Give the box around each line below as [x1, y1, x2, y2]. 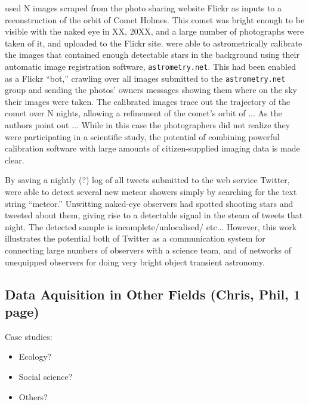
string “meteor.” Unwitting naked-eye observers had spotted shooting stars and [5, 197, 293, 209]
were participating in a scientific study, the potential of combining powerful [5, 130, 280, 143]
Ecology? [18, 350, 52, 363]
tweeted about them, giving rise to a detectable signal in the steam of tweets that [5, 209, 303, 221]
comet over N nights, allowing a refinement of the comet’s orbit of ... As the [5, 107, 282, 119]
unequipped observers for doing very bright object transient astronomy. [5, 255, 265, 268]
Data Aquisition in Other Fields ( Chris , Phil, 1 [5, 285, 301, 303]
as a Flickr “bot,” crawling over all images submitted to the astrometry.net [5, 72, 286, 84]
